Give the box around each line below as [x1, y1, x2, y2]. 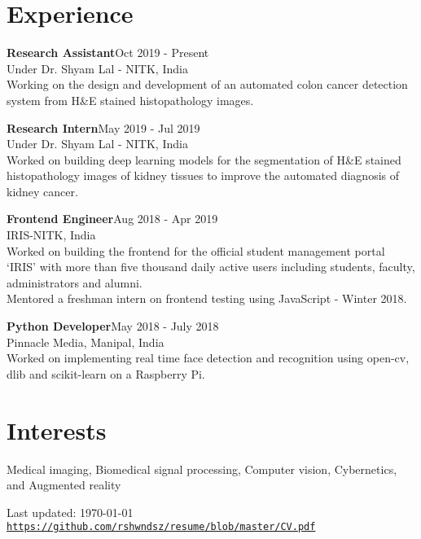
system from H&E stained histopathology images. [7, 91, 254, 108]
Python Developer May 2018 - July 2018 [7, 318, 219, 335]
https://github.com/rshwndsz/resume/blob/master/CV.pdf [7, 521, 316, 533]
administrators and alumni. [7, 274, 143, 291]
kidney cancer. [7, 182, 78, 199]
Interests [7, 413, 107, 446]
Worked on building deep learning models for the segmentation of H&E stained [7, 151, 401, 168]
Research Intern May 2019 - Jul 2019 [7, 119, 200, 136]
